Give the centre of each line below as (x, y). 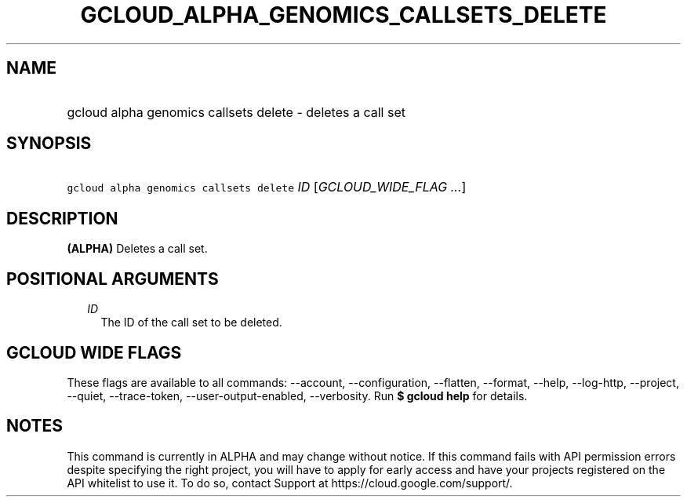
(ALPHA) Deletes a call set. (137, 249)
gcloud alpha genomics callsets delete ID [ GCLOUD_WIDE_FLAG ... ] (267, 187)
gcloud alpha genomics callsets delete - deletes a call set (236, 112)
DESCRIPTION (62, 218)
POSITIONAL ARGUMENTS (113, 279)
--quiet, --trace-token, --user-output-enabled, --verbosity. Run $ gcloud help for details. (297, 395)
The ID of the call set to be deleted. (191, 323)
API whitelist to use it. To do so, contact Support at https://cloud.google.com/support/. (290, 483)
